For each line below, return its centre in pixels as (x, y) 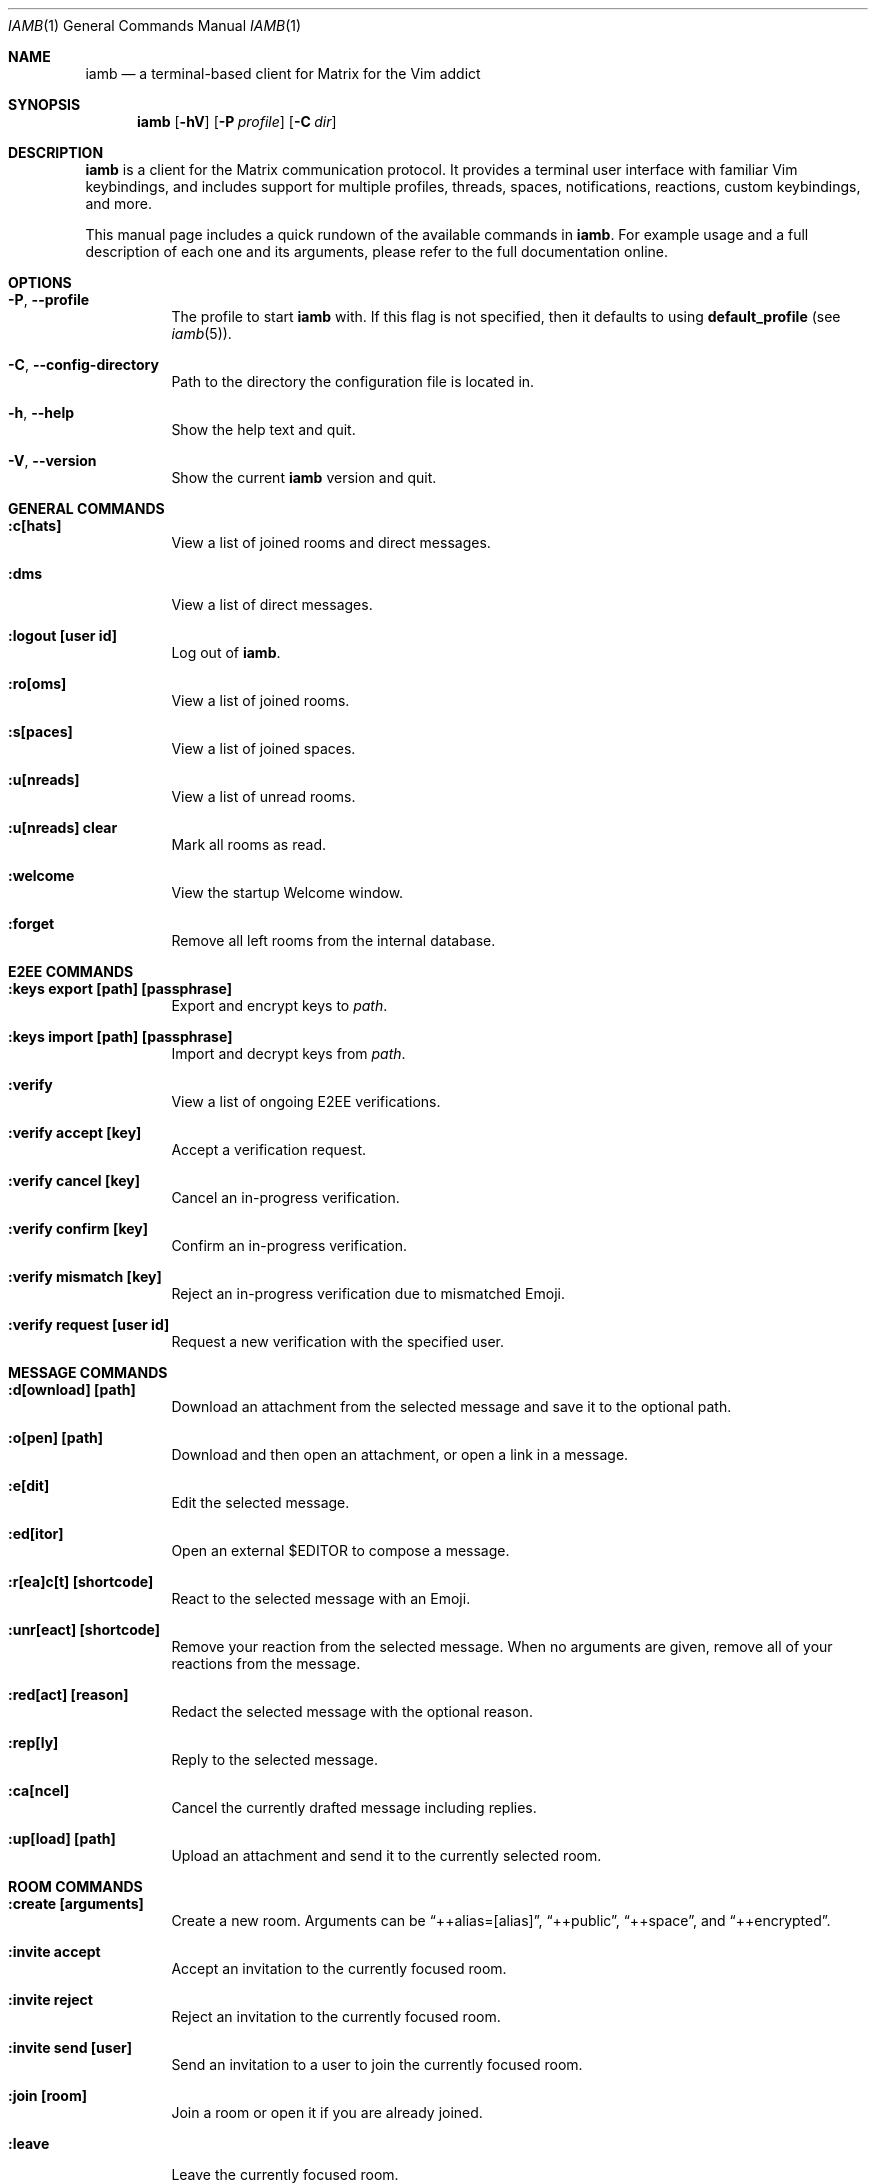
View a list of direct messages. (272, 604)
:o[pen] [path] (56, 1437)
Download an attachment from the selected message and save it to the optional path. (451, 1406)
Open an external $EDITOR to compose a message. (340, 1550)
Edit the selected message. (260, 1502)
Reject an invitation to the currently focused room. (336, 2016)
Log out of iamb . (226, 652)
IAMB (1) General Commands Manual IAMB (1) (155, 25)
